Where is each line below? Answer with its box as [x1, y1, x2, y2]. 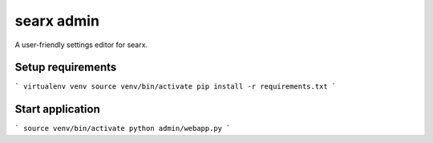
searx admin [14, 12, 100, 30]
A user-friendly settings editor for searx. [14, 40, 148, 50]
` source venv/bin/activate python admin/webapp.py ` [14, 124, 231, 133]
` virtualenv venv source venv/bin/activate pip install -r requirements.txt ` [14, 82, 337, 91]
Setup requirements [14, 61, 117, 74]
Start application [14, 102, 100, 116]
